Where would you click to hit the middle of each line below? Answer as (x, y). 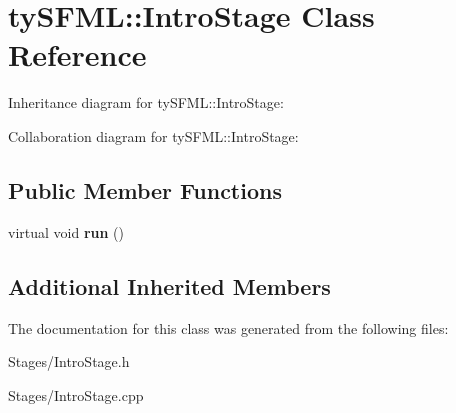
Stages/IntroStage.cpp (76, 394)
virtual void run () (66, 231)
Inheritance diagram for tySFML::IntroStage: (146, 102)
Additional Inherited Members (169, 285)
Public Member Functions (145, 189)
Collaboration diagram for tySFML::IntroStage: (153, 135)
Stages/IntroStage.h (69, 361)
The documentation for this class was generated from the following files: (228, 327)
